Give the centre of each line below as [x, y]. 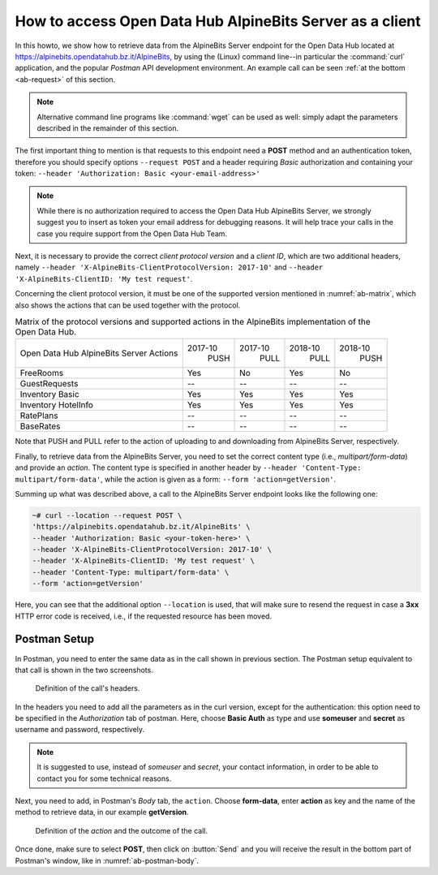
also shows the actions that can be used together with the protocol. [128, 305]
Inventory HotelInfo [56, 405]
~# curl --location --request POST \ [107, 515]
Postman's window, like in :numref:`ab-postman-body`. [107, 860]
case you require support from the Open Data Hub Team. [132, 233]
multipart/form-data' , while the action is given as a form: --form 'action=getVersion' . [176, 479]
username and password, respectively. [80, 730]
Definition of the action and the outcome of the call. [122, 830]
